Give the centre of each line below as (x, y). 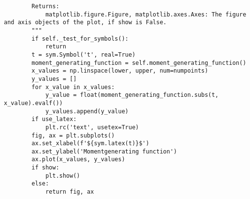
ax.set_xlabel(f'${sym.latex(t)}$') (90, 144)
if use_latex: (54, 119)
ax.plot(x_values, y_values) (78, 160)
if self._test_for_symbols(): (80, 38)
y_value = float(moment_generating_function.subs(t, (132, 95)
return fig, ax (70, 192)
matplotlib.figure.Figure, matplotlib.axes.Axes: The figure (146, 14)
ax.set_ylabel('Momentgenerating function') (104, 151)
